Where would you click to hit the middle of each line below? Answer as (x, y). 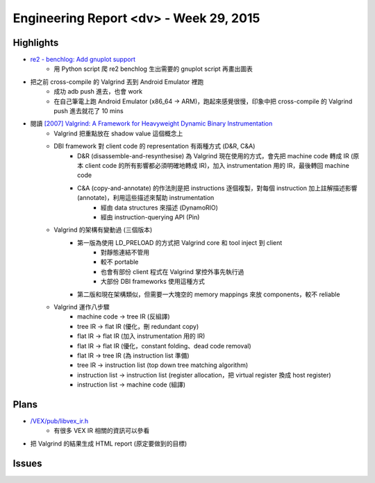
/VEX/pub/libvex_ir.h (59, 421)
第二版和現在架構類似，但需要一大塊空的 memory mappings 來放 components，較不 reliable (209, 294)
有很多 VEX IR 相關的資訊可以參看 (102, 431)
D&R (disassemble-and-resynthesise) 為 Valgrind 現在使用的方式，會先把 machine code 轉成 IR (214, 155)
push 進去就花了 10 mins (89, 111)
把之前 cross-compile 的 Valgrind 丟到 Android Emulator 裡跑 (117, 82)
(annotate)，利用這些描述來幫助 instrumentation (146, 198)
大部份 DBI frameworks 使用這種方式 (153, 282)
